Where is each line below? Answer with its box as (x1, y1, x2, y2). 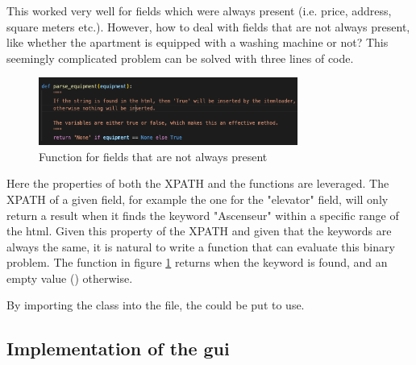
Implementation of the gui (6, 336, 230, 361)
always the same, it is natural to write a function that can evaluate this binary (6, 238, 395, 255)
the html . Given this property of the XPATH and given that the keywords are (6, 222, 392, 239)
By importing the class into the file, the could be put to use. (6, 297, 305, 313)
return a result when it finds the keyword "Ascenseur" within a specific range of (6, 206, 399, 223)
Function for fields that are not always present (39, 147, 268, 164)
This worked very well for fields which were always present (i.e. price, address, (6, 2, 392, 19)
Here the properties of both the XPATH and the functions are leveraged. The (6, 175, 389, 192)
